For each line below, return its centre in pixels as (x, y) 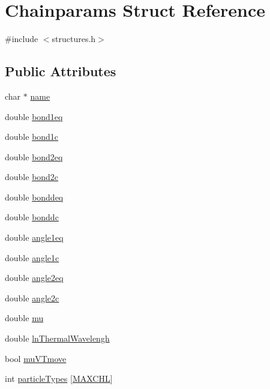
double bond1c (32, 137)
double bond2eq (34, 156)
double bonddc (32, 217)
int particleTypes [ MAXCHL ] (59, 378)
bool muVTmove (36, 358)
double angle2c (32, 297)
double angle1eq (34, 237)
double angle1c (32, 257)
